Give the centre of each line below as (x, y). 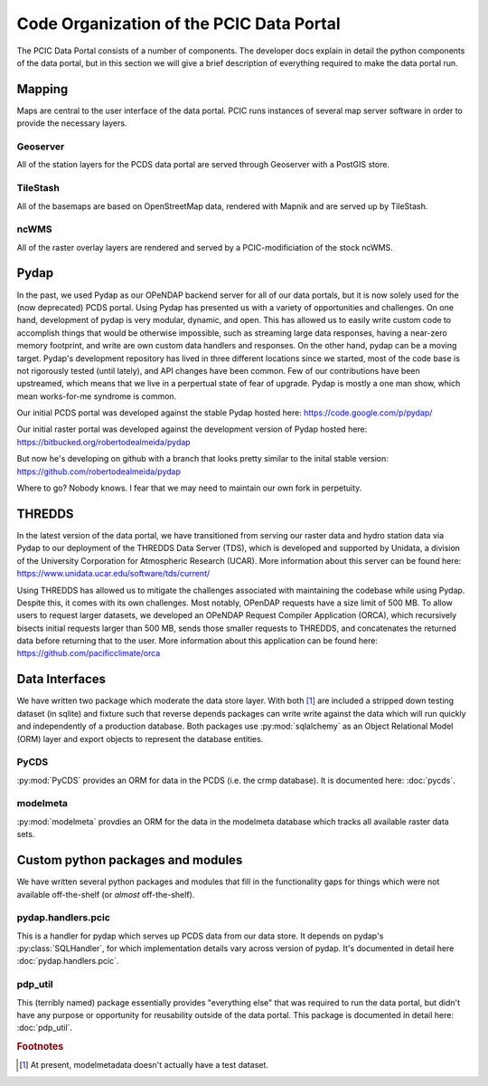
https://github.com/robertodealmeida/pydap (99, 472)
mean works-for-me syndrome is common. (97, 396)
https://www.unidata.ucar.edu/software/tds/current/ (113, 574)
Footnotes (40, 1047)
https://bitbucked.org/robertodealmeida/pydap (103, 442)
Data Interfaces (61, 679)
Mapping (42, 89)
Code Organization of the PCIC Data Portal (178, 24)
